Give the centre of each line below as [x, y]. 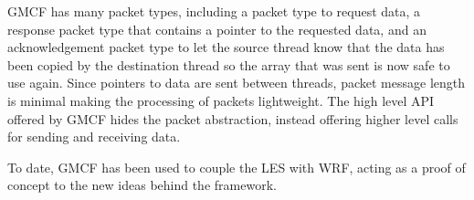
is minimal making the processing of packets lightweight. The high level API [221, 100]
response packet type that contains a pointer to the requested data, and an [217, 29]
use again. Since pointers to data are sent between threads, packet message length [237, 83]
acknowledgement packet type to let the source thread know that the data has [226, 47]
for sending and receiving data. [94, 137]
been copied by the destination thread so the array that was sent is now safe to [229, 64]
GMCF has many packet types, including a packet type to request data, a [214, 11]
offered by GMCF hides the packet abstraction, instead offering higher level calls [233, 118]
